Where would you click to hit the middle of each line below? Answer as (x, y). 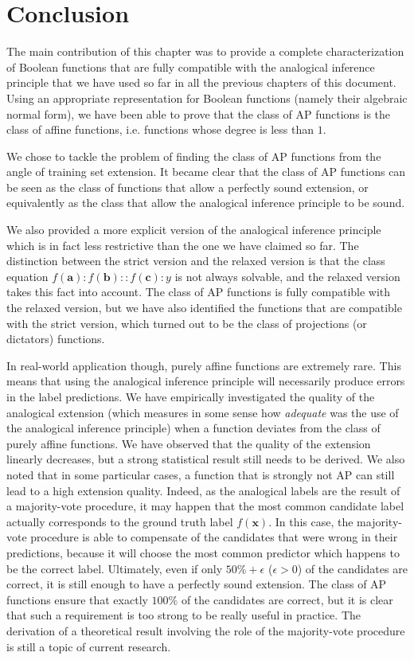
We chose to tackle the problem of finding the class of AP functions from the (194, 156)
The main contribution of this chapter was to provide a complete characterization (205, 51)
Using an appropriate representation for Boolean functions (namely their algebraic (207, 98)
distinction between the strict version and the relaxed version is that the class (196, 261)
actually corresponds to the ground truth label (120, 521)
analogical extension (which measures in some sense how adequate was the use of (203, 412)
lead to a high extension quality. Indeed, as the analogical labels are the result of (203, 490)
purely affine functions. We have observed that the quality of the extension (189, 443)
